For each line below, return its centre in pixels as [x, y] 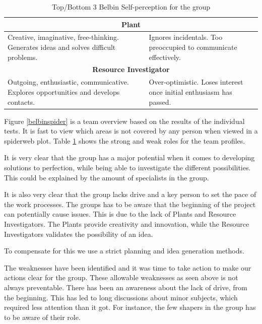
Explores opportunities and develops [64, 91]
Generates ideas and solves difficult [62, 47]
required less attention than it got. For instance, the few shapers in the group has [130, 307]
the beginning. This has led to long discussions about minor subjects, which [121, 297]
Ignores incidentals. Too [186, 37]
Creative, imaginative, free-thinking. [63, 37]
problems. [23, 57]
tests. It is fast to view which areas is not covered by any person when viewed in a [131, 131]
